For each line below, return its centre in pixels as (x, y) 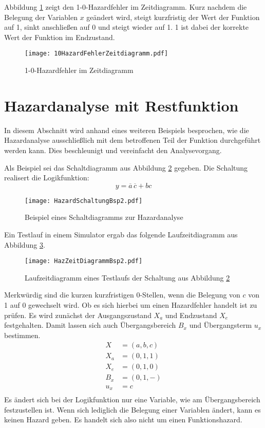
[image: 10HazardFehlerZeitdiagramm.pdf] (97, 54)
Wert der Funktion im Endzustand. (60, 37)
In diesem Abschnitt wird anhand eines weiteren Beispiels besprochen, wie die (127, 130)
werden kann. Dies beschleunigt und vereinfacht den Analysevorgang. (113, 150)
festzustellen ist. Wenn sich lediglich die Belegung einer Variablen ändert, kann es (132, 409)
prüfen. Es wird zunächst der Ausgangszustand (78, 315)
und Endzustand (191, 315)
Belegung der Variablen (41, 17)
